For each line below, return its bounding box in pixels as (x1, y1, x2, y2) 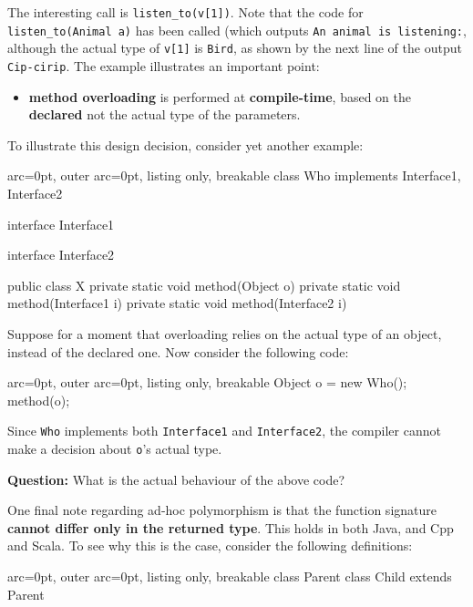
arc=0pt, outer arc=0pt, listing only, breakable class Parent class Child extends (7, 567, 452, 586)
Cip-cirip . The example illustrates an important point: (7, 56, 320, 75)
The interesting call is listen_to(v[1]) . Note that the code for (7, 3, 364, 21)
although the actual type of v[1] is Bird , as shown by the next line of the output (7, 38, 462, 57)
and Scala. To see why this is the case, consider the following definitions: (7, 536, 413, 555)
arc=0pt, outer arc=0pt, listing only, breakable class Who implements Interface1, (7, 166, 461, 185)
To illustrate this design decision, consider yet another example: (7, 135, 364, 154)
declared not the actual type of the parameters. (28, 105, 301, 124)
